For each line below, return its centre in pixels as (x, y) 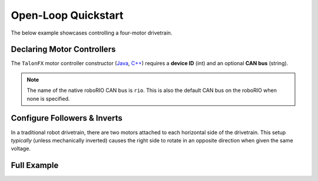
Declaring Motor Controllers (63, 49)
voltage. (21, 149)
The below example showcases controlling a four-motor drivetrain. (92, 33)
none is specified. (48, 98)
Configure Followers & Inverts (67, 118)
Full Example (35, 165)
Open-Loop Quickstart (67, 15)
